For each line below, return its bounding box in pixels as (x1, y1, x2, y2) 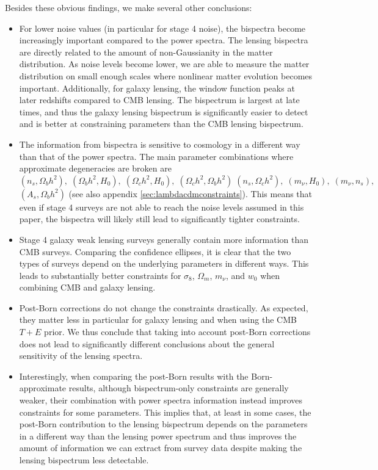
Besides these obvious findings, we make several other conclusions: (5, 1, 252, 13)
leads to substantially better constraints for (19, 269, 181, 281)
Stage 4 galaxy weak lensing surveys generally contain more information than (19, 233, 309, 245)
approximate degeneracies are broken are (19, 162, 172, 175)
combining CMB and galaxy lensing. (19, 281, 156, 294)
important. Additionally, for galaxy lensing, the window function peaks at (19, 81, 295, 94)
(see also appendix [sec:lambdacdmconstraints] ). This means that (68, 187, 313, 200)
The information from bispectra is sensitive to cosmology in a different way (19, 137, 300, 150)
